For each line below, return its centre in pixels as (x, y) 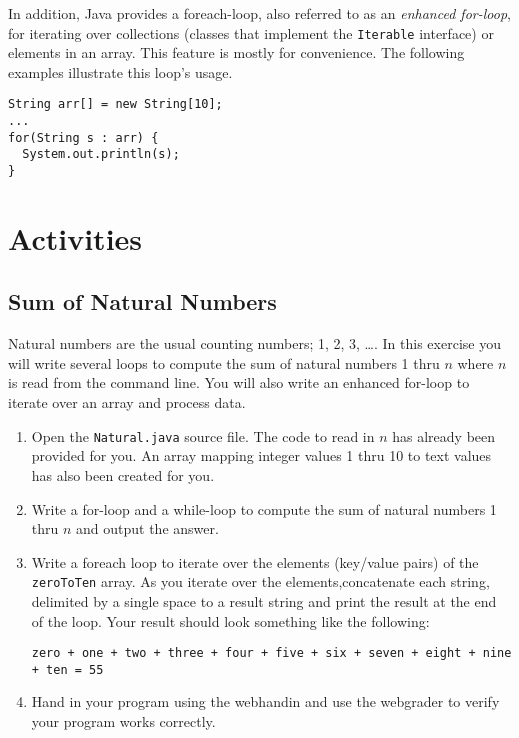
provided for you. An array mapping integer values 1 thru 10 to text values (261, 455)
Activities (75, 237)
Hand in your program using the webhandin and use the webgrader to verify (265, 701)
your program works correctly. (123, 721)
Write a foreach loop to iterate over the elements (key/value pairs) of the (255, 561)
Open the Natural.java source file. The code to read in (203, 435)
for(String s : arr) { (83, 137)
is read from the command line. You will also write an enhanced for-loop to (239, 382)
